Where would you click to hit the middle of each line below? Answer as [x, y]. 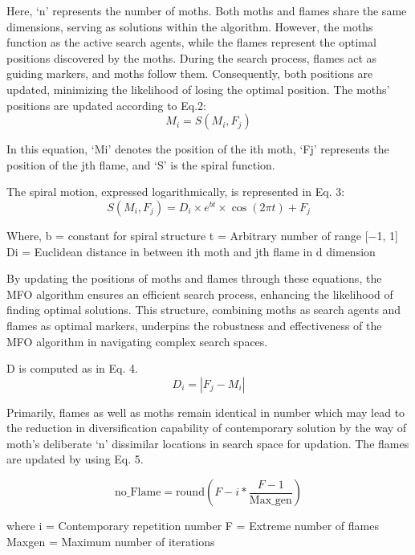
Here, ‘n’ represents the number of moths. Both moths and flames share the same [207, 10]
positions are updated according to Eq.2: [106, 105]
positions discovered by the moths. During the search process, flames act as [192, 57]
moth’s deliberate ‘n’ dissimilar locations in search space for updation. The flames [208, 443]
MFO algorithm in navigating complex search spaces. [137, 341]
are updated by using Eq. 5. [75, 459]
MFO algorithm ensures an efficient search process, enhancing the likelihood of [200, 294]
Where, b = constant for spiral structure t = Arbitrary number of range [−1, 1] [202, 235]
